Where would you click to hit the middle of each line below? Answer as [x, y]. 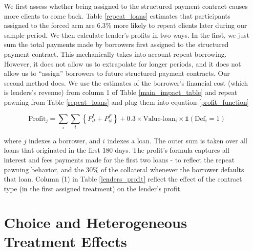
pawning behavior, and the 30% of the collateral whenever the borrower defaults [124, 169]
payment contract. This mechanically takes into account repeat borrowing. [115, 54]
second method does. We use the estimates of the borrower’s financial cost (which [126, 82]
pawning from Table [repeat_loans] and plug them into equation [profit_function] [126, 102]
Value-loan [159, 119]
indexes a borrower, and [64, 140]
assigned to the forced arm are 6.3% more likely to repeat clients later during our [126, 25]
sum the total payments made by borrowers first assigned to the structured [116, 44]
